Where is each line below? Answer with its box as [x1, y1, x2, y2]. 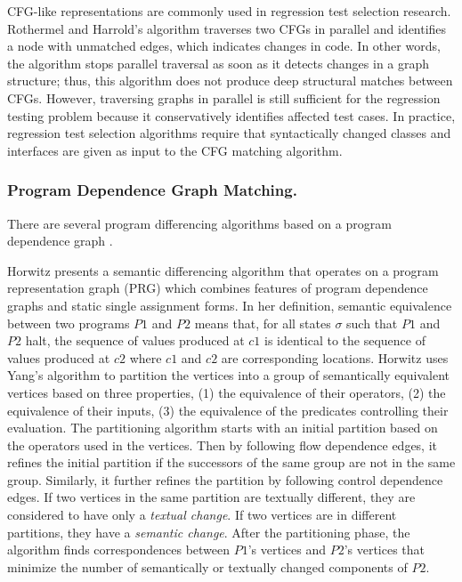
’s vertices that [344, 540, 426, 559]
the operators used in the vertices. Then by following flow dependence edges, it [7, 435, 438, 454]
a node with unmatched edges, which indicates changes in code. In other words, [7, 36, 441, 55]
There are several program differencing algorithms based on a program [7, 214, 392, 232]
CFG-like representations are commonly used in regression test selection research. [7, 2, 451, 20]
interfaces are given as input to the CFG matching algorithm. [7, 141, 343, 159]
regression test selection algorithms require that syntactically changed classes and [7, 124, 451, 142]
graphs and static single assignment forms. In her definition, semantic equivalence [7, 295, 452, 314]
